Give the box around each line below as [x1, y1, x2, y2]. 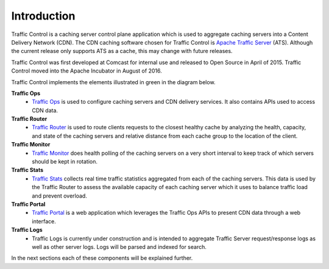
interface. [32, 217, 56, 225]
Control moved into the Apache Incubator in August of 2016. [11, 67, 162, 74]
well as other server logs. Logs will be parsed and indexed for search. [32, 243, 207, 250]
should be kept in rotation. [32, 158, 97, 165]
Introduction [11, 9, 76, 23]
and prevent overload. [32, 192, 88, 199]
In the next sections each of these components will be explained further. [11, 254, 193, 262]
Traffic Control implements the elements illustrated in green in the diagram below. [11, 78, 216, 85]
